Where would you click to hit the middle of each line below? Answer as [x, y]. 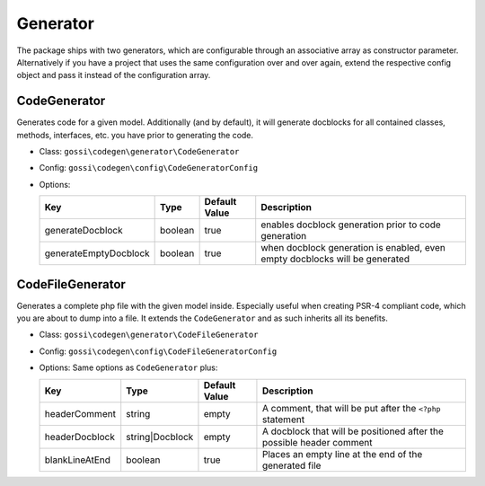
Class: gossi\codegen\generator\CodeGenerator [139, 152]
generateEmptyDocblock [97, 253]
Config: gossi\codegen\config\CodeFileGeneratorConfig [158, 351]
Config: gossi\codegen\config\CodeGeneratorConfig [149, 168]
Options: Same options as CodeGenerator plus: [128, 367]
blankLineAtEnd [78, 460]
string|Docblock [160, 437]
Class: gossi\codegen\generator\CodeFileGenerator [149, 335]
